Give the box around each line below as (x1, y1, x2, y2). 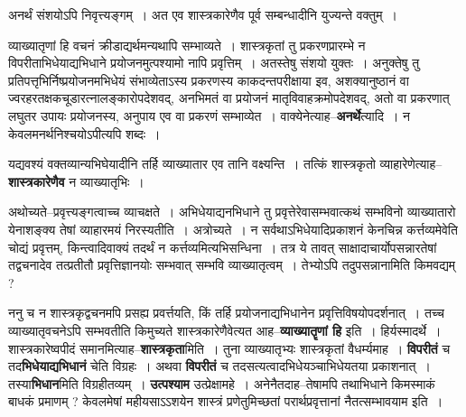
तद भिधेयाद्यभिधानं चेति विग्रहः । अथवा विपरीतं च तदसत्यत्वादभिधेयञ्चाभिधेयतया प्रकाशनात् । (8, 357, 431, 375)
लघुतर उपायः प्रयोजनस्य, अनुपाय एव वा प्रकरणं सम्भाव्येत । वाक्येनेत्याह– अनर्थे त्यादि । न (8, 106, 410, 125)
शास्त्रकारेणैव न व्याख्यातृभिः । (8, 171, 144, 190)
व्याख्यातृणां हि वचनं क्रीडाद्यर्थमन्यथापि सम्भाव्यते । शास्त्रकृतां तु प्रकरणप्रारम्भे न (8, 35, 366, 54)
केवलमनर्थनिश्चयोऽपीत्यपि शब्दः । (8, 124, 161, 143)
